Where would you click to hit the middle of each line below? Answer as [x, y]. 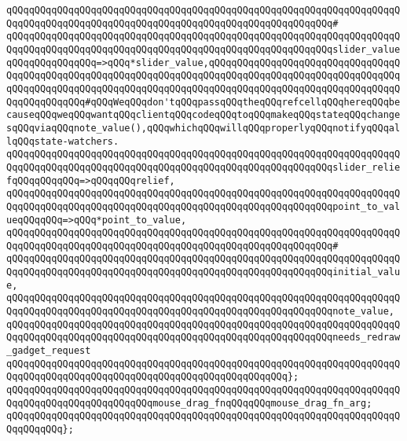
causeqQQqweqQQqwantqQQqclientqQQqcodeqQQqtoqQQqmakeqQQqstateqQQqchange [203, 115]
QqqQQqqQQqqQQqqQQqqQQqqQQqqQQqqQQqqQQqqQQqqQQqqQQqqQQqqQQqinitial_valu [203, 272]
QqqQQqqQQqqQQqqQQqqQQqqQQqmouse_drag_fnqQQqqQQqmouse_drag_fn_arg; [189, 403]
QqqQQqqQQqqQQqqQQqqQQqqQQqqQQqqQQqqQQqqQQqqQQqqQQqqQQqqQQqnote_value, [200, 312]
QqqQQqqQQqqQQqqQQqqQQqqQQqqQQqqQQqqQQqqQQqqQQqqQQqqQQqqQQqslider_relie [203, 167]
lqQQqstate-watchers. [63, 141]
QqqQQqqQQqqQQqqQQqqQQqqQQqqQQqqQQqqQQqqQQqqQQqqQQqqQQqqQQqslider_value [203, 49]
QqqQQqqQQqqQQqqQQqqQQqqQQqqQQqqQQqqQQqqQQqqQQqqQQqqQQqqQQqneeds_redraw [203, 338]
